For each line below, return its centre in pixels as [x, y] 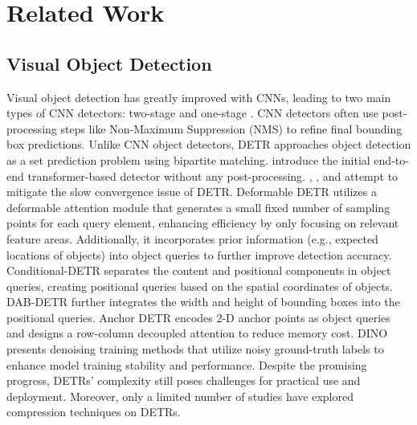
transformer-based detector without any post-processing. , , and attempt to [213, 176]
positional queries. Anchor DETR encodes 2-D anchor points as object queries [198, 317]
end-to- [391, 159]
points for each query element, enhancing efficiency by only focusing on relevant [203, 223]
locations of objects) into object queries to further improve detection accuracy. [199, 254]
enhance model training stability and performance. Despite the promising [187, 364]
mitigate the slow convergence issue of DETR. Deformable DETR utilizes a [192, 192]
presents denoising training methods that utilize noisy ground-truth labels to [195, 349]
